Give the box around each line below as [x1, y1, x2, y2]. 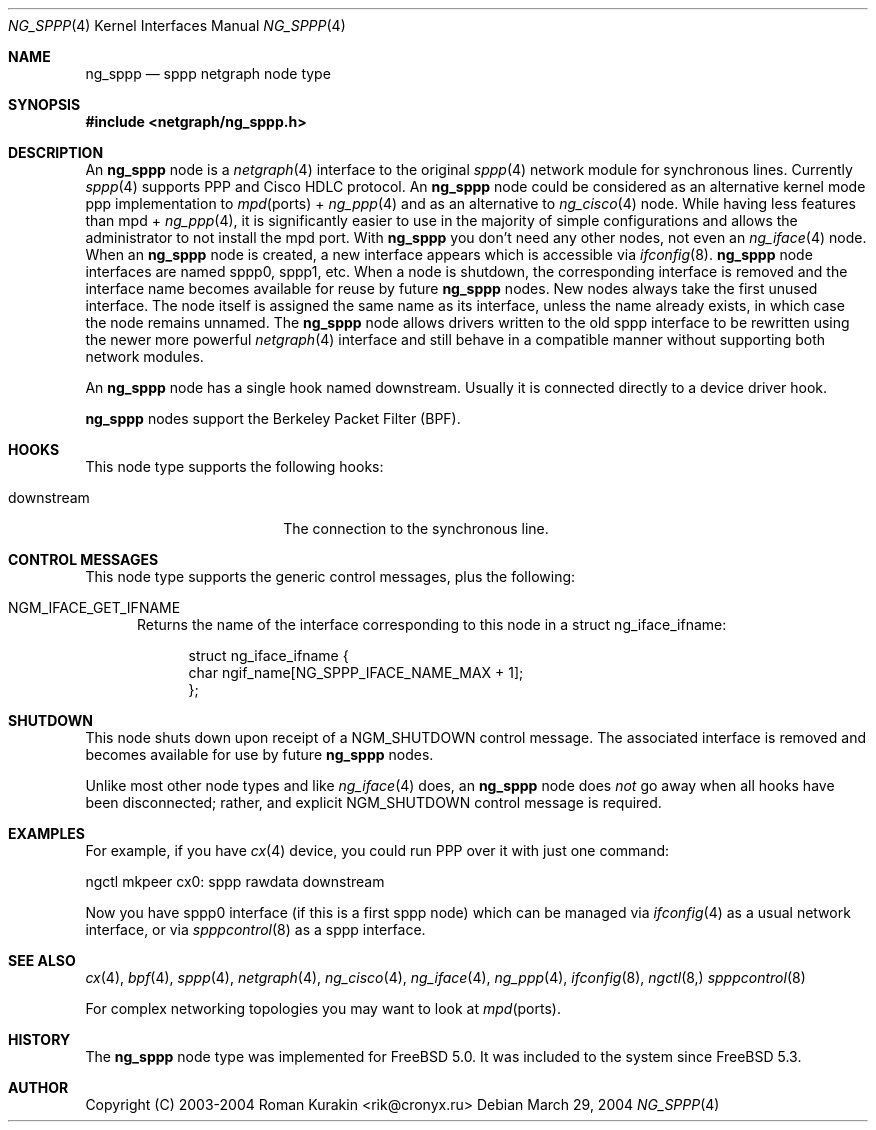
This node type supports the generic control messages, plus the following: [85, 568, 576, 585]
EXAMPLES [8, 825, 85, 842]
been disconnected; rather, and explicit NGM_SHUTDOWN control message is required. [85, 794, 662, 811]
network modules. [85, 348, 204, 365]
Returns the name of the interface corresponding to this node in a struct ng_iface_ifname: [137, 616, 727, 633]
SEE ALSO [8, 952, 76, 969]
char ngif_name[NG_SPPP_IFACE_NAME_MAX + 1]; [188, 664, 524, 681]
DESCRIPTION [8, 144, 104, 161]
